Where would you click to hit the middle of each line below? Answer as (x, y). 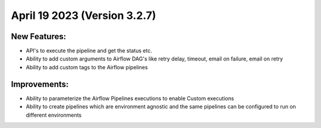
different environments (54, 115)
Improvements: (40, 84)
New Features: (39, 36)
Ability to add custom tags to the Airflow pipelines (87, 67)
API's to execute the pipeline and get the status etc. (89, 51)
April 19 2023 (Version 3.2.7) (84, 15)
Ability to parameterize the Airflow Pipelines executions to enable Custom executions (130, 98)
